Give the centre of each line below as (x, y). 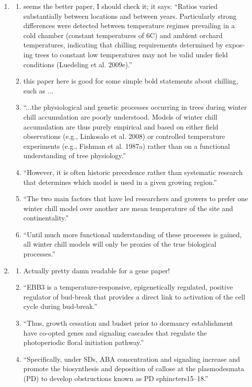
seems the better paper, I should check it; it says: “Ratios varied (121, 6)
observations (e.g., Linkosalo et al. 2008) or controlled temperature (124, 136)
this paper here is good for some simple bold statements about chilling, (131, 81)
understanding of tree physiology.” (75, 155)
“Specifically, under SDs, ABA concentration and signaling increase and (132, 359)
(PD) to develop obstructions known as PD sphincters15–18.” (116, 378)
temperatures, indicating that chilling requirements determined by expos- (134, 45)
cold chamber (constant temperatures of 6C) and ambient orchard (123, 35)
